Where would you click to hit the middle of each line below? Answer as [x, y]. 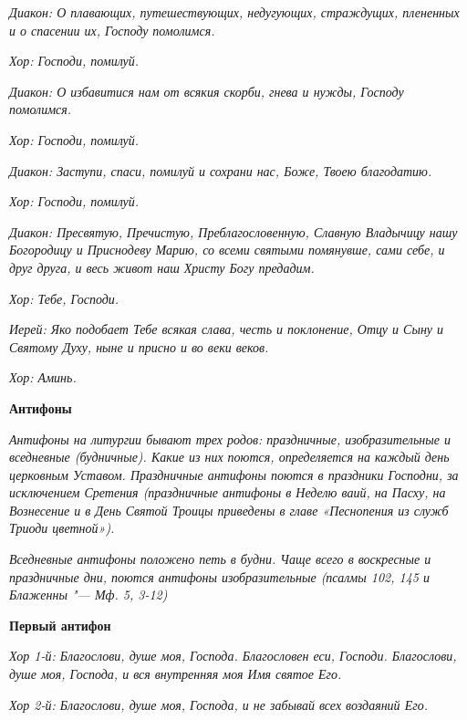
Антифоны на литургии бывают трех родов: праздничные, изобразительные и [230, 438]
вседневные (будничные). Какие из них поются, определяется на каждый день [229, 457]
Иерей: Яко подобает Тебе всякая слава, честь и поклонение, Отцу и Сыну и [227, 329]
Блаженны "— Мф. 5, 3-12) [88, 595]
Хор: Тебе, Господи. [64, 298]
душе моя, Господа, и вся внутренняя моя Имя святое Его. [176, 674]
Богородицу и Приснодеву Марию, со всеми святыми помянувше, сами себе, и [227, 250]
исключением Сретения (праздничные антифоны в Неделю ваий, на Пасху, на [228, 492]
